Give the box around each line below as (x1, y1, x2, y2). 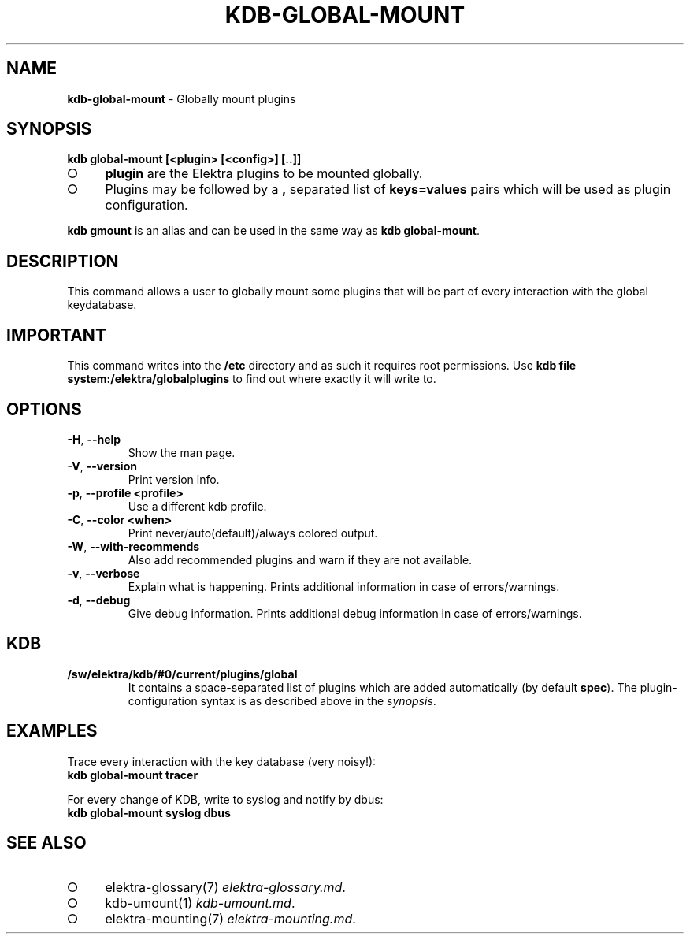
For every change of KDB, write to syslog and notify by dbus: (67, 792, 384, 806)
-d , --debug (67, 593, 131, 607)
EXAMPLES (6, 721, 98, 741)
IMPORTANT (6, 325, 106, 345)
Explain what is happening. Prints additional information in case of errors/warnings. (128, 579, 560, 593)
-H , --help (67, 432, 121, 446)
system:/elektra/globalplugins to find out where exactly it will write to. (67, 372, 436, 386)
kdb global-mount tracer (67, 767, 198, 782)
